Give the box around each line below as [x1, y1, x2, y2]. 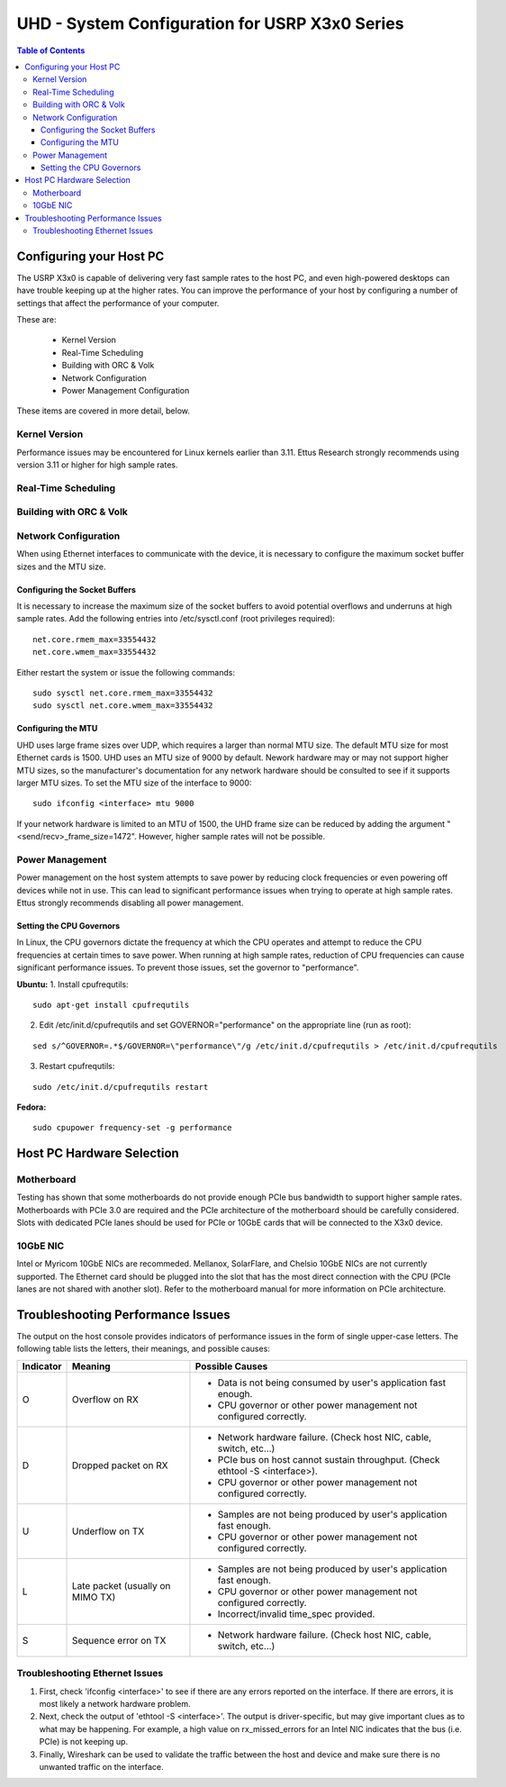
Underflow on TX [71, 1525, 145, 1538]
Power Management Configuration [61, 386, 190, 396]
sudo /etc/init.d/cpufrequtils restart [32, 1082, 209, 1092]
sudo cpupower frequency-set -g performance [32, 1122, 233, 1133]
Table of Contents [16, 45, 86, 56]
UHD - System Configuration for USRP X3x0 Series [16, 14, 404, 33]
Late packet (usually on [71, 1579, 171, 1592]
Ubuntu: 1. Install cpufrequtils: [16, 978, 130, 990]
